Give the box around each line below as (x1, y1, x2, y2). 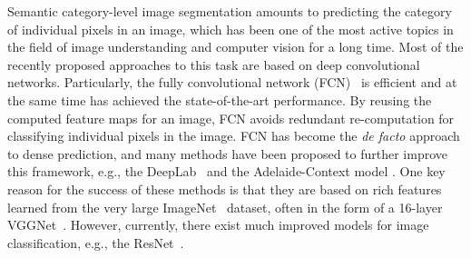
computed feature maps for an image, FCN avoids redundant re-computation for (7, 108, 455, 127)
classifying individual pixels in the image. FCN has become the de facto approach (7, 126, 460, 145)
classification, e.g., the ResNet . (7, 233, 184, 252)
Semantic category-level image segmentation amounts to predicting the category (7, 2, 452, 20)
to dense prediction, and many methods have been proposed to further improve (7, 144, 448, 163)
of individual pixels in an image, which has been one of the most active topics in (7, 19, 454, 38)
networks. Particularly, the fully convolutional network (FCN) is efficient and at (7, 73, 457, 92)
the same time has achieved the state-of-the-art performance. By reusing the (7, 90, 432, 109)
